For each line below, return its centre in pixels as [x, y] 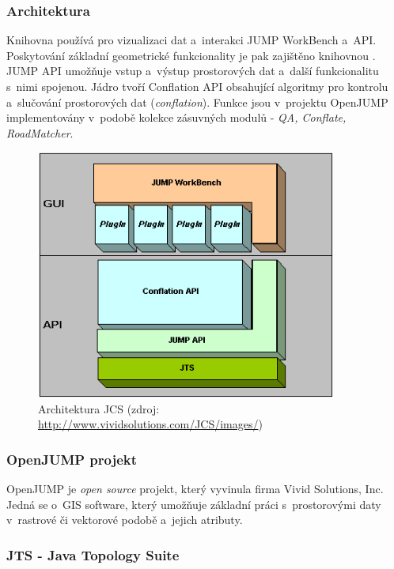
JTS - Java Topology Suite [93, 554]
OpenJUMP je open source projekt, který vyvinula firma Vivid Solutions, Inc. [195, 489]
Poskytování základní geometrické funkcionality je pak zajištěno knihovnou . [191, 55]
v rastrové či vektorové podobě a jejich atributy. [125, 520]
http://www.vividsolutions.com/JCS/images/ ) [150, 424]
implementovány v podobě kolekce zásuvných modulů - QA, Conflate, [176, 117]
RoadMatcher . [40, 132]
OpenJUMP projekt [72, 459]
